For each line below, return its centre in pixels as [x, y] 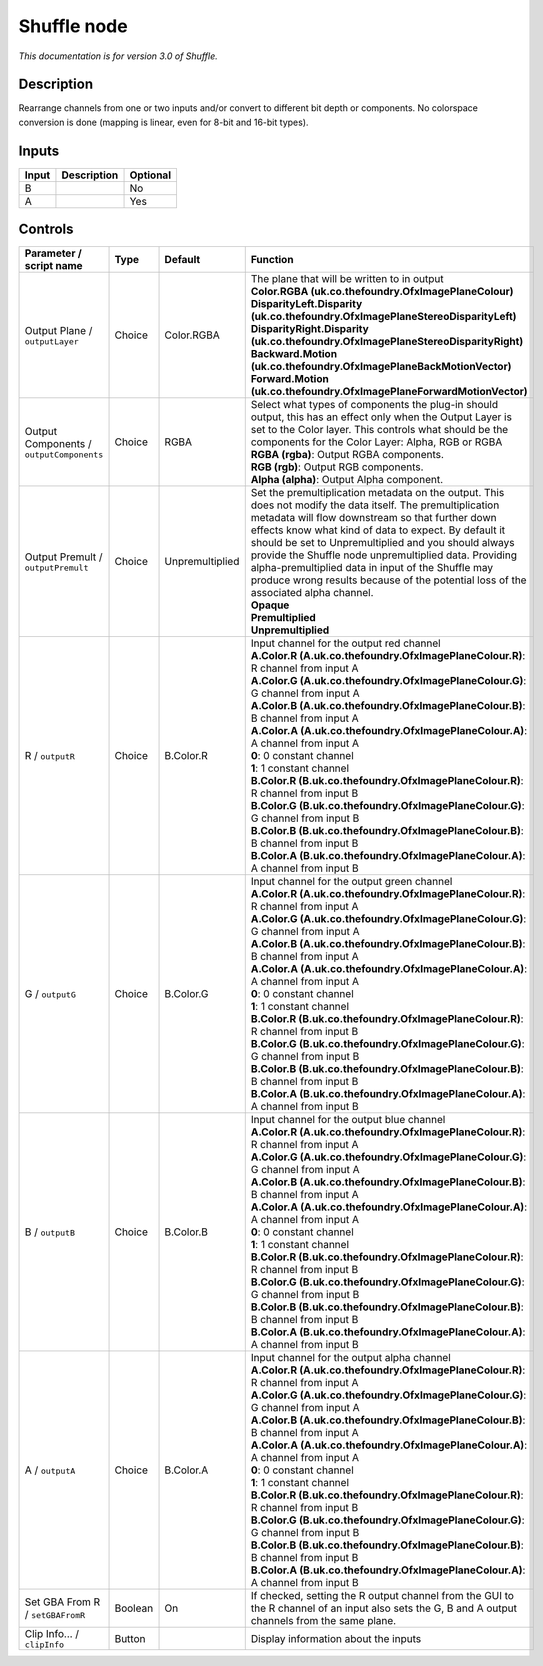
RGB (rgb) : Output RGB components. [337, 467]
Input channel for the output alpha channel [351, 1358]
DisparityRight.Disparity [309, 329]
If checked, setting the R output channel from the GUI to [382, 1596]
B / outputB [49, 1232]
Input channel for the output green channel [351, 882]
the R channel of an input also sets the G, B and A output [384, 1608]
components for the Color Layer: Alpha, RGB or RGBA [376, 442]
